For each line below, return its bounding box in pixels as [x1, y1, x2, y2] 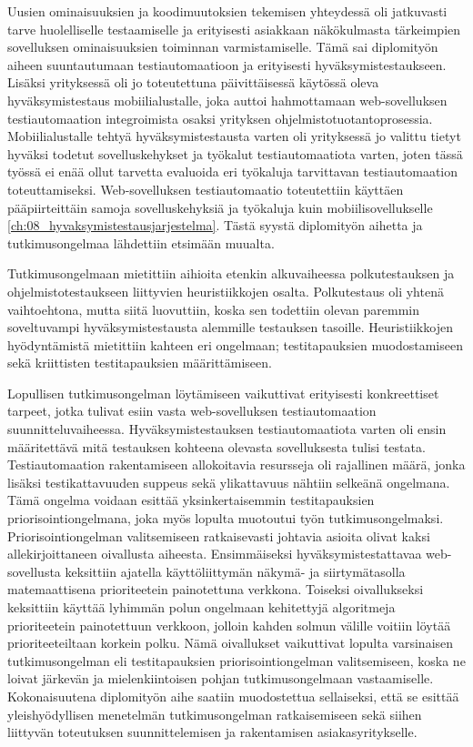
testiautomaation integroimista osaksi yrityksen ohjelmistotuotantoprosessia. [7, 108, 433, 127]
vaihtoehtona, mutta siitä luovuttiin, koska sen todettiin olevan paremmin [7, 299, 419, 318]
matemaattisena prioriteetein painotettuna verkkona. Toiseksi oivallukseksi [7, 580, 424, 599]
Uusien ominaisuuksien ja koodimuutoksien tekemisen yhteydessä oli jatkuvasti [7, 2, 448, 20]
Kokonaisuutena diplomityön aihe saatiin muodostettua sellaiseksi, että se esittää [7, 686, 459, 705]
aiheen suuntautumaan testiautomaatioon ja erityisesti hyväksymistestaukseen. [7, 55, 447, 74]
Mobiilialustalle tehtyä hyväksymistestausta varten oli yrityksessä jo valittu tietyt [7, 126, 461, 146]
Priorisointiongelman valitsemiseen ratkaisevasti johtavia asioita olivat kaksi [7, 526, 430, 545]
